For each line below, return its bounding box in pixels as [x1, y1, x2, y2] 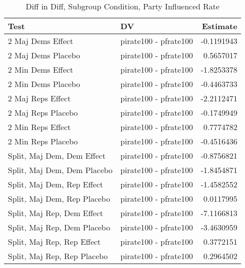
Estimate [201, 20, 238, 32]
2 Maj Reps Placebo [8, 107, 78, 118]
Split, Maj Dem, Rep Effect [8, 179, 103, 190]
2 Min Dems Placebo [8, 78, 80, 89]
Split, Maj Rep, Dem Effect [8, 207, 103, 219]
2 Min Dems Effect [8, 64, 73, 75]
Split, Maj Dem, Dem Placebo [8, 164, 113, 176]
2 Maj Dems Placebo [8, 49, 80, 61]
